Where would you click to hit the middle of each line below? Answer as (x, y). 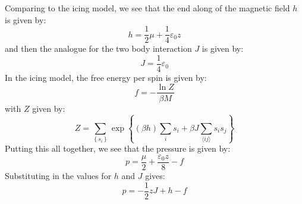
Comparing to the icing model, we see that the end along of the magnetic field (147, 8)
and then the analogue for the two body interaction (98, 48)
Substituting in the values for (58, 175)
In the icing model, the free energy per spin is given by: (106, 77)
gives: (155, 175)
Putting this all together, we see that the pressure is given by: (118, 148)
